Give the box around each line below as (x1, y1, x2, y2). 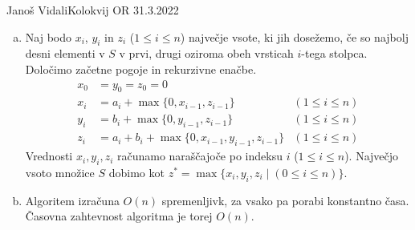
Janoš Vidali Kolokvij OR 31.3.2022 (6, 2, 179, 18)
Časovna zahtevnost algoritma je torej (25, 208, 213, 224)
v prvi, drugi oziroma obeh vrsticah (119, 45, 294, 62)
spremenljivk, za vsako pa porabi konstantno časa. (161, 192, 409, 208)
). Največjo (344, 147, 399, 164)
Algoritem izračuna (25, 192, 120, 208)
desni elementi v (25, 45, 105, 62)
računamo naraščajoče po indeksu (116, 147, 283, 164)
